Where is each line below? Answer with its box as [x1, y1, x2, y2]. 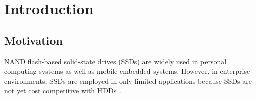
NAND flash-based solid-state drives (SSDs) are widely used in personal [4, 56, 227, 66]
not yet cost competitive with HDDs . [4, 85, 122, 96]
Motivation [4, 32, 63, 48]
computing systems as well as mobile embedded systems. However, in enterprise [4, 66, 250, 76]
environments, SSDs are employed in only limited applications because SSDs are [4, 75, 252, 86]
